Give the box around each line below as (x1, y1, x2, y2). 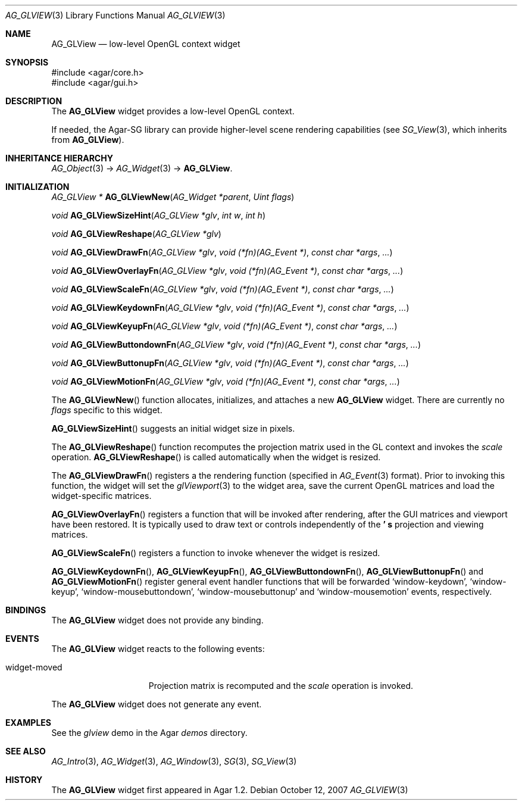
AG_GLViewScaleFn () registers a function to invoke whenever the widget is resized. (51, 548, 380, 558)
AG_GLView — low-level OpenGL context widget (51, 39, 240, 49)
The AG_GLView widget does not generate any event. (51, 699, 262, 709)
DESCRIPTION (5, 96, 62, 106)
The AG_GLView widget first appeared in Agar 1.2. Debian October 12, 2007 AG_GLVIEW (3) (51, 785, 408, 795)
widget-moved (5, 662, 62, 672)
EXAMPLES (5, 717, 51, 728)
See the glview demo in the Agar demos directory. (51, 728, 248, 738)
